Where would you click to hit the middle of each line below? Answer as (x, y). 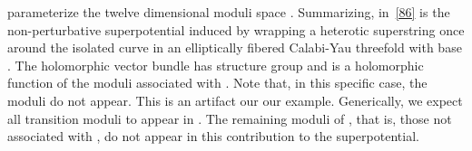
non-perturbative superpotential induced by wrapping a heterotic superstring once (236, 29)
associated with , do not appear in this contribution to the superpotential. (213, 136)
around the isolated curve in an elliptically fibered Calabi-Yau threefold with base (235, 47)
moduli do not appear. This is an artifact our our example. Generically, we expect (235, 100)
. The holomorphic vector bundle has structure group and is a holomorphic (216, 65)
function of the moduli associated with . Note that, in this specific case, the (217, 83)
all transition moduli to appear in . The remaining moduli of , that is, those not (230, 118)
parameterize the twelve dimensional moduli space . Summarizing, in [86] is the (229, 12)
